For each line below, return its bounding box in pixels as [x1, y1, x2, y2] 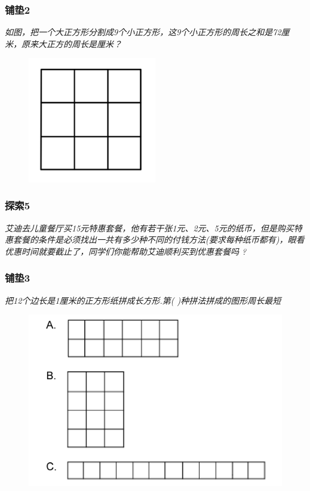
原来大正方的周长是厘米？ [21, 37, 122, 50]
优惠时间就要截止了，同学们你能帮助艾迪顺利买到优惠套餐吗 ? [5, 245, 247, 257]
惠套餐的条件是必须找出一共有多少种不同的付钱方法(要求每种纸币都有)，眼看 [5, 233, 305, 246]
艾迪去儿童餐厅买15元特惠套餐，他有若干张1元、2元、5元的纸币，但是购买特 [5, 221, 302, 234]
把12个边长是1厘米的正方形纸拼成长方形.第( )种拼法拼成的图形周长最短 [5, 294, 281, 306]
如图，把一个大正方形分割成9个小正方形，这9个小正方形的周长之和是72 [5, 26, 281, 38]
